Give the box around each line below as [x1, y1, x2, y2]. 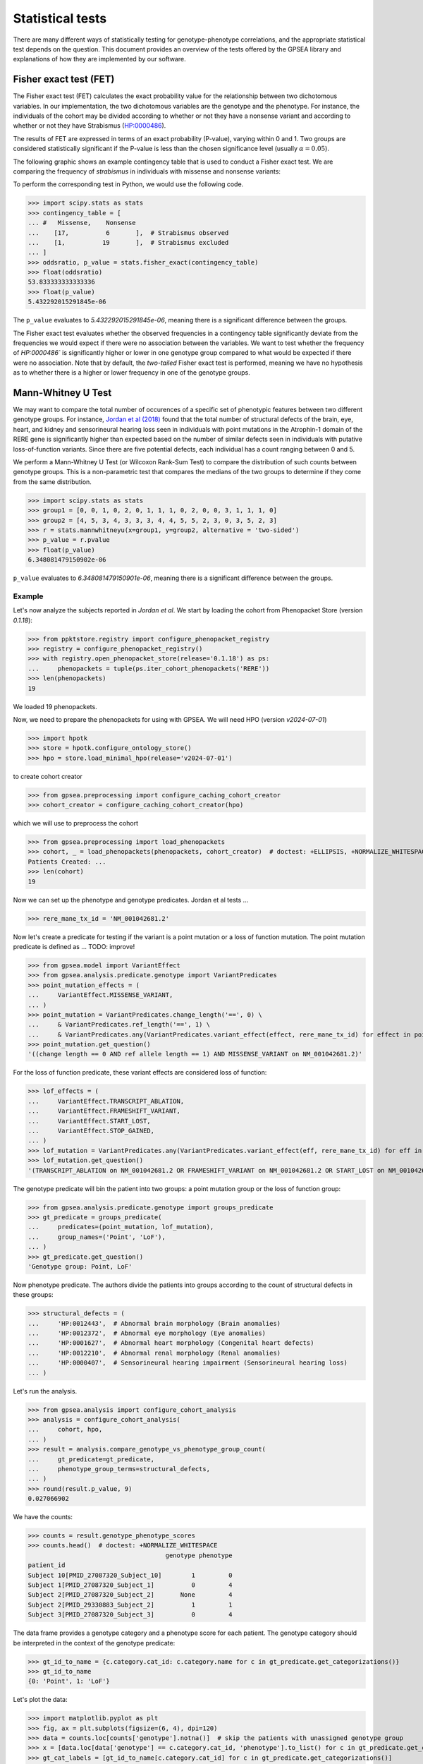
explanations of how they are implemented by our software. [13, 55, 186, 64]
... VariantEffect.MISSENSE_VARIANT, [27, 991, 173, 999]
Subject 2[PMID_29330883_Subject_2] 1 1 [27, 1600, 233, 1609]
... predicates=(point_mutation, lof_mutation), [27, 1223, 214, 1231]
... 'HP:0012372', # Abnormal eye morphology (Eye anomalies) [27, 1329, 266, 1337]
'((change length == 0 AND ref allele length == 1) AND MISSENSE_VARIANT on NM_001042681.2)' [27, 1050, 363, 1058]
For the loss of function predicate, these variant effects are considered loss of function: [13, 1068, 267, 1077]
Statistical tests [13, 11, 107, 26]
